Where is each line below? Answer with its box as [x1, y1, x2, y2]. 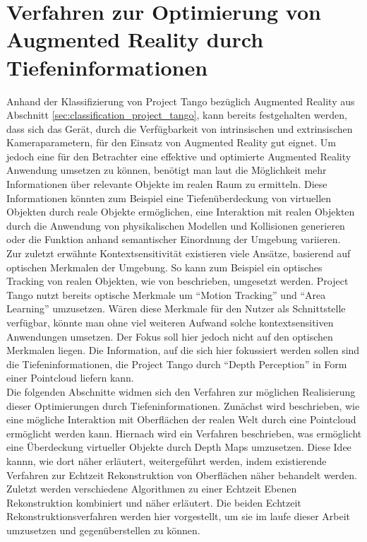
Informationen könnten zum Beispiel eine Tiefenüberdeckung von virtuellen [6, 190, 332, 205]
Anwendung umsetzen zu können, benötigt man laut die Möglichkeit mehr [6, 163, 327, 177]
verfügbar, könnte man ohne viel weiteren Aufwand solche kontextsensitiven [6, 315, 334, 329]
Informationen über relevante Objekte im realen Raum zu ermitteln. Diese [6, 177, 327, 192]
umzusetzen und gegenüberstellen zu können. [6, 522, 200, 537]
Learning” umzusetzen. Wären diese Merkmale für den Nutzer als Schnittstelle [6, 301, 346, 316]
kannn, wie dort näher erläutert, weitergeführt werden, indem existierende [6, 453, 327, 468]
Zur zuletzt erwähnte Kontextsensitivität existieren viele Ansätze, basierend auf [6, 246, 351, 261]
